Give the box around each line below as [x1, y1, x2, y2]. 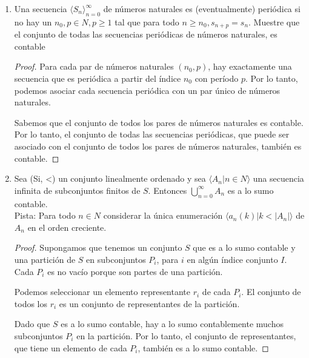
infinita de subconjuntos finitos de [14, 184, 141, 196]
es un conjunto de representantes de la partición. [59, 297, 240, 310]
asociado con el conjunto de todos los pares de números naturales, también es [14, 140, 302, 152]
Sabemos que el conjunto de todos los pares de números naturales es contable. [14, 116, 304, 128]
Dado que [14, 317, 50, 330]
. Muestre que [248, 15, 300, 28]
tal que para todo [115, 15, 179, 28]
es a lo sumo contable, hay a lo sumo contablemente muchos [61, 317, 284, 330]
